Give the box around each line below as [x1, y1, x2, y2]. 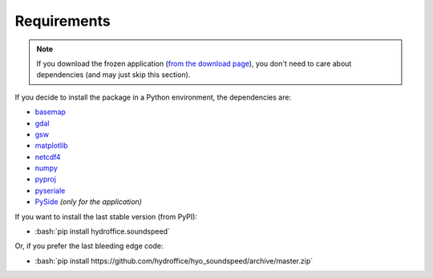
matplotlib [34, 141, 68, 150]
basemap [34, 107, 66, 117]
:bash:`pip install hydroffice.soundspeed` [34, 227, 170, 236]
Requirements [14, 12, 111, 30]
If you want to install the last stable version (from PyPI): [14, 211, 198, 221]
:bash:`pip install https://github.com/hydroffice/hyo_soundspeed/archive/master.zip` [34, 256, 313, 265]
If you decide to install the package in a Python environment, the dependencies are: [14, 92, 292, 102]
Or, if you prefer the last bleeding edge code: [14, 241, 164, 251]
